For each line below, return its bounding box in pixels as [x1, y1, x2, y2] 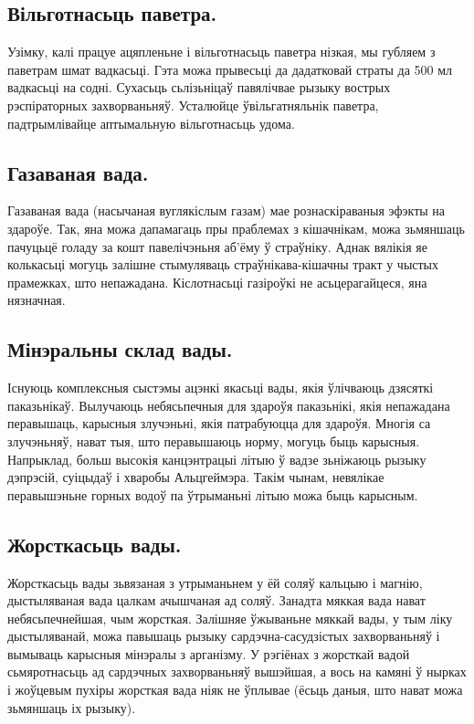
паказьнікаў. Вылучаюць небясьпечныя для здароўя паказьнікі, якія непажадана [7, 395, 450, 414]
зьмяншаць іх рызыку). [7, 698, 136, 717]
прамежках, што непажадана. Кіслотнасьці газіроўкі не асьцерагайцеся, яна [7, 272, 427, 291]
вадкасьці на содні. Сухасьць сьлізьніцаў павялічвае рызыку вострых [7, 78, 391, 97]
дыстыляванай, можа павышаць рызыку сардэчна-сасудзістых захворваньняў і [7, 626, 440, 645]
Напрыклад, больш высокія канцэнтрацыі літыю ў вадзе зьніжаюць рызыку [7, 449, 427, 468]
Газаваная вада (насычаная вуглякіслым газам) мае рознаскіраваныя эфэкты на [7, 201, 446, 220]
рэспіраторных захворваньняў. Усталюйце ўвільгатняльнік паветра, [7, 95, 379, 114]
